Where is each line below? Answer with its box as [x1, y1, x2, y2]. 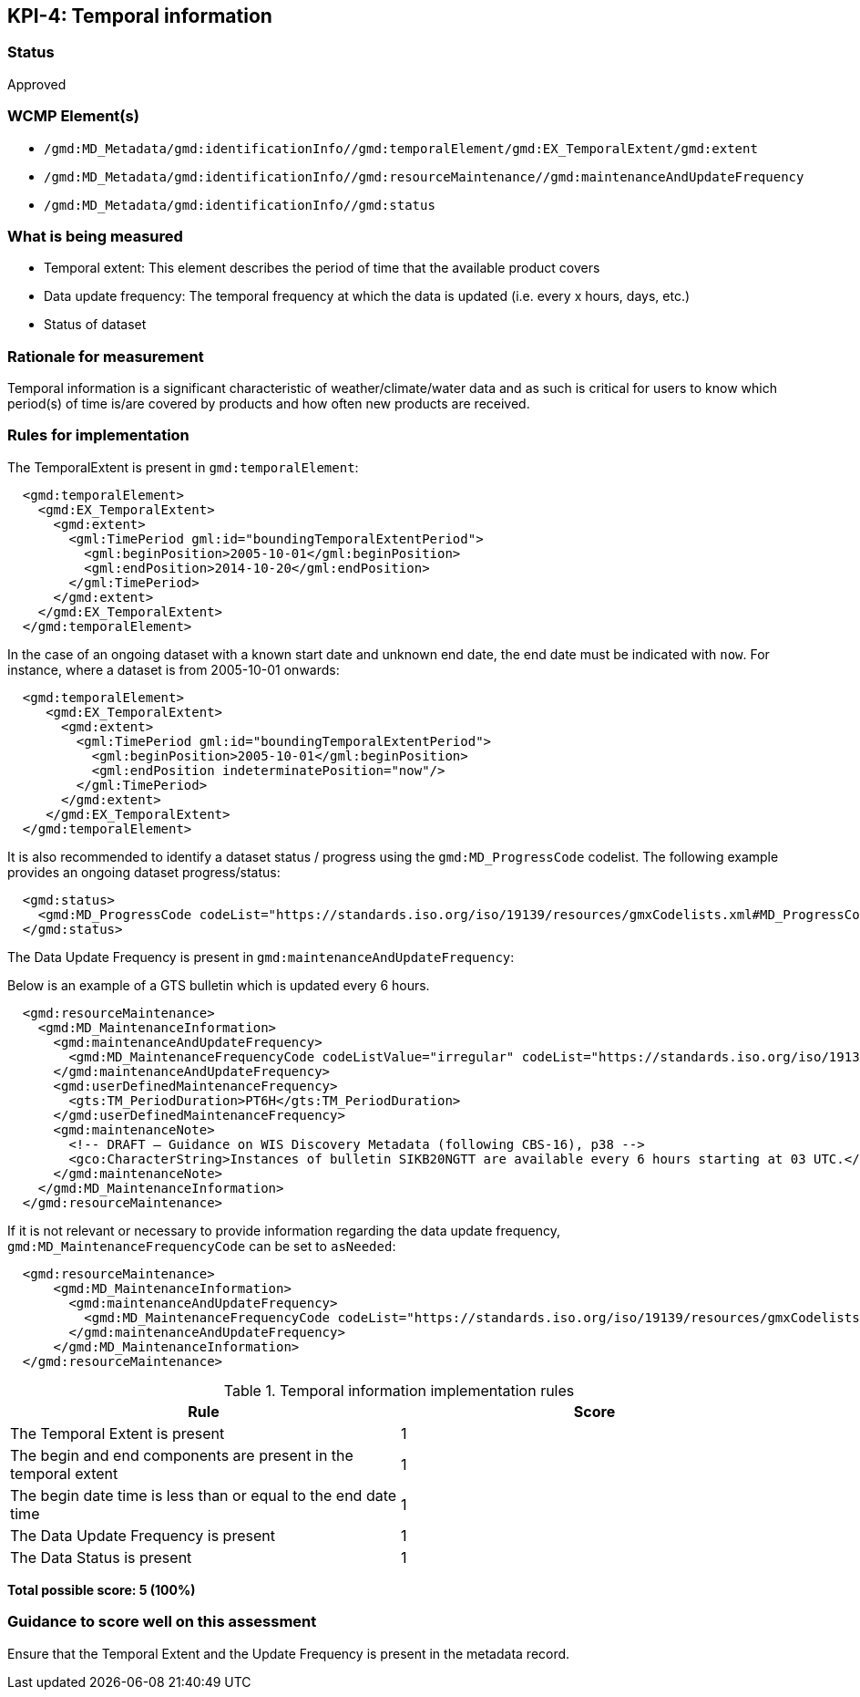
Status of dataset [44, 316, 147, 333]
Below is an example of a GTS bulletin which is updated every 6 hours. [7, 977, 430, 993]
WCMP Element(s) [7, 107, 139, 126]
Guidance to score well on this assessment [7, 1612, 317, 1631]
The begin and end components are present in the [10, 1445, 353, 1464]
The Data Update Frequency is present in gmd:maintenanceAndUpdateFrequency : [7, 948, 515, 965]
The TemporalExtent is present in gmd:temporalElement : [7, 459, 359, 475]
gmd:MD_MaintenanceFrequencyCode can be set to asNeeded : [7, 1237, 396, 1254]
